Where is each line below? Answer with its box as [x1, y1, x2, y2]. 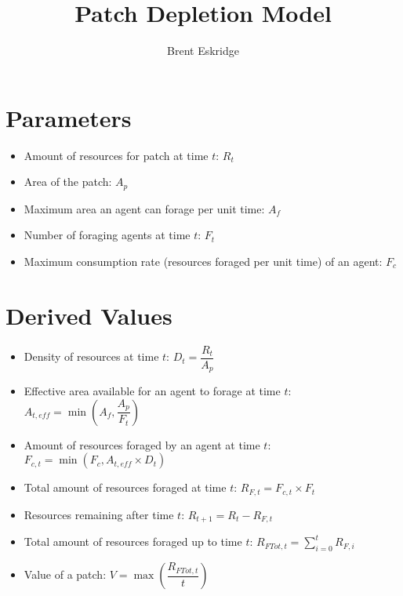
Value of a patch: [24, 566, 107, 583]
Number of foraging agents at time [24, 227, 191, 243]
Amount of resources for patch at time [24, 147, 209, 163]
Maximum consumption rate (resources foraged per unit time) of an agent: [24, 253, 383, 269]
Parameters [5, 101, 132, 133]
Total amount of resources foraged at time [24, 479, 227, 496]
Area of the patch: [24, 173, 112, 190]
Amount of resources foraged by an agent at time [24, 436, 260, 452]
